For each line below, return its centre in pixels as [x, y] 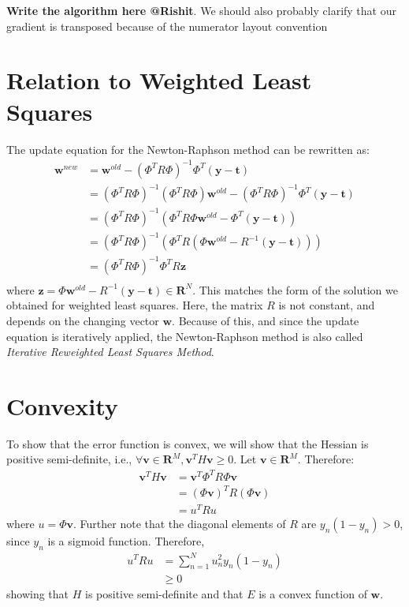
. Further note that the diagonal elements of [180, 524]
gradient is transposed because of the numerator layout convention [167, 26]
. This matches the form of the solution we [295, 289]
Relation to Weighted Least [159, 80]
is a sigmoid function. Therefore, [126, 541]
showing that [38, 593]
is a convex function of [313, 593]
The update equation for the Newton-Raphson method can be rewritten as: [188, 149]
